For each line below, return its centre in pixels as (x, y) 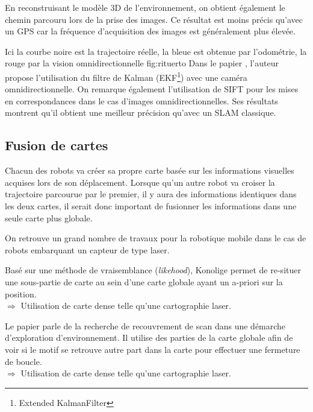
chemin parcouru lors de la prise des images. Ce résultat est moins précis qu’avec (154, 19)
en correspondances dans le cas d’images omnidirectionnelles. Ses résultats (141, 100)
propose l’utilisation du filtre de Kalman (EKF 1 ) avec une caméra (126, 76)
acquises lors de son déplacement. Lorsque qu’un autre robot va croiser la (140, 182)
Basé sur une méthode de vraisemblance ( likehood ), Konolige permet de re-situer (153, 270)
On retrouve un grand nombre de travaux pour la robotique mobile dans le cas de (156, 238)
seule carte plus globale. (49, 217)
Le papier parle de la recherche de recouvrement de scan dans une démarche (145, 325)
